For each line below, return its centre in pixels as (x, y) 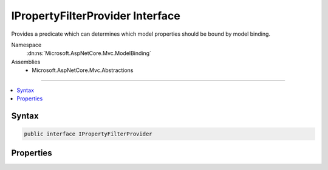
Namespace (26, 45)
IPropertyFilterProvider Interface (96, 16)
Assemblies (26, 62)
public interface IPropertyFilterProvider (88, 134)
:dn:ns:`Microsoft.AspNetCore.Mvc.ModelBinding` (89, 53)
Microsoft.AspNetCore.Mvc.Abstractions (83, 70)
